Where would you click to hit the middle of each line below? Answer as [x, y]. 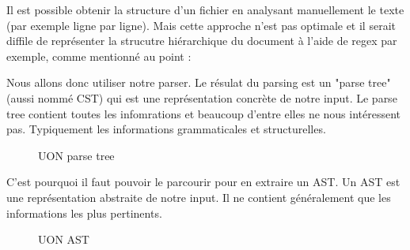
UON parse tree [76, 155]
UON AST [64, 239]
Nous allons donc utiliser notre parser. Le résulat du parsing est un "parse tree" [199, 82]
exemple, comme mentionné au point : [99, 56]
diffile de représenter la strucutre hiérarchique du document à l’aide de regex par [202, 41]
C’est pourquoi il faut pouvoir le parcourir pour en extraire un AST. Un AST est [203, 182]
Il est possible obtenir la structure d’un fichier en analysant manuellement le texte [205, 9]
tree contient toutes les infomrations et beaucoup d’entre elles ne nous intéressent [204, 113]
